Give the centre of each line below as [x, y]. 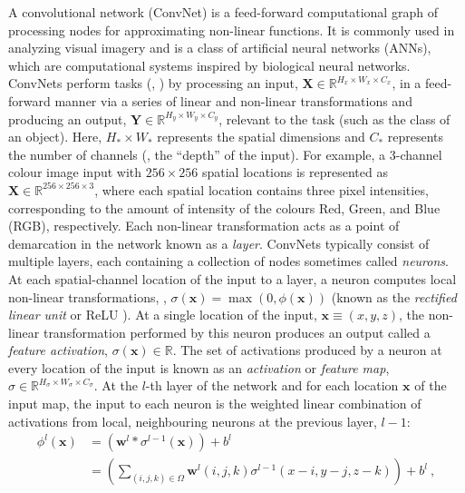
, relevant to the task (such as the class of [334, 118]
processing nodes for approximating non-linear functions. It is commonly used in [232, 30]
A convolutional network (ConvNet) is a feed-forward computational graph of [223, 12]
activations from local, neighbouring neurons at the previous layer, [193, 421]
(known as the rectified [394, 296]
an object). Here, [55, 137]
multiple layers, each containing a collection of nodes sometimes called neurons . [228, 261]
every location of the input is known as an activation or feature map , [199, 367]
